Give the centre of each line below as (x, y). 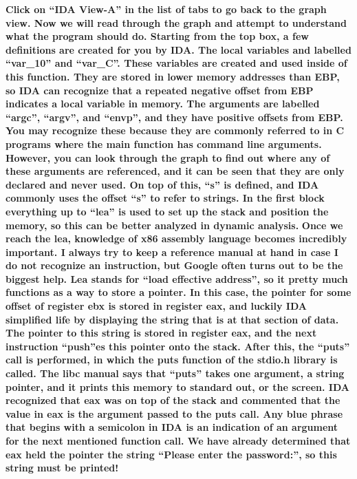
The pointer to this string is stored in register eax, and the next (161, 333)
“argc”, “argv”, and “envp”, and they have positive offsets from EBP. (174, 117)
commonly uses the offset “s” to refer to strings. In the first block (165, 198)
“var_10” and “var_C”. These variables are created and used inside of (176, 63)
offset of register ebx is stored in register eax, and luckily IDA (156, 306)
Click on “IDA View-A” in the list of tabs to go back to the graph (166, 9)
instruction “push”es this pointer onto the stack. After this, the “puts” (178, 346)
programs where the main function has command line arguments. (164, 143)
